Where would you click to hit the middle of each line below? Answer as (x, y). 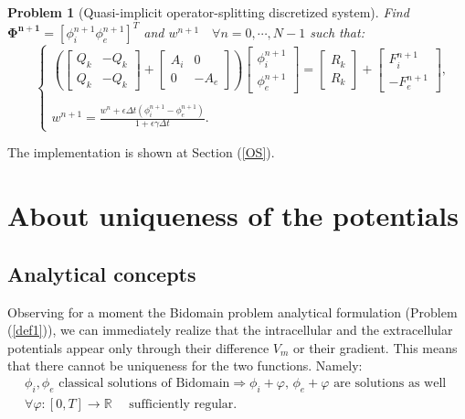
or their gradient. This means (375, 347)
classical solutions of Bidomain (144, 384)
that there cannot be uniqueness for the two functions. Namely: (185, 365)
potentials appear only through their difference (138, 347)
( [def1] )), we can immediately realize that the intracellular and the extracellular (230, 330)
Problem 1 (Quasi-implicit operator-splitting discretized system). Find (208, 12)
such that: (337, 32)
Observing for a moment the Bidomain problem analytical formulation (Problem (232, 312)
